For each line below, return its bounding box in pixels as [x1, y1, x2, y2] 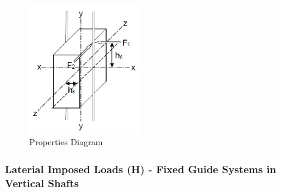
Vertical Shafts [5, 175, 79, 190]
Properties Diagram [29, 135, 103, 148]
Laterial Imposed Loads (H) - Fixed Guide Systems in [5, 161, 277, 176]
